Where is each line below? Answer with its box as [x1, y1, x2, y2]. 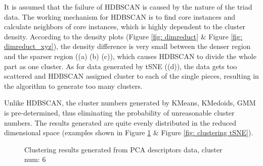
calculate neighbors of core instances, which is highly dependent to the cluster [4, 21, 245, 32]
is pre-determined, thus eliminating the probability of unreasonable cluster [4, 107, 235, 118]
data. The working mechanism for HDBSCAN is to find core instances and [4, 11, 235, 22]
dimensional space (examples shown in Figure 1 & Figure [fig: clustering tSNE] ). [4, 127, 253, 138]
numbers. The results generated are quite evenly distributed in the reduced [4, 117, 237, 128]
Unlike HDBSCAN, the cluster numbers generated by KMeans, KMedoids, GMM [4, 97, 256, 108]
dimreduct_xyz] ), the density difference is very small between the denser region [4, 41, 251, 51]
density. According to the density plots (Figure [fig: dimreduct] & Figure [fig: [4, 31, 243, 41]
